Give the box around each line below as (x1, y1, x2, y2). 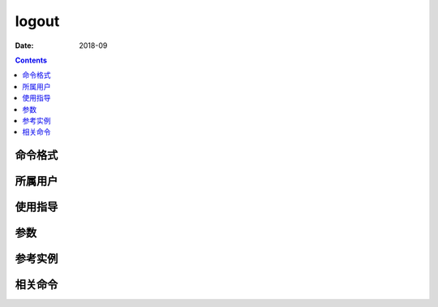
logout (15, 12, 60, 30)
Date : (15, 41, 34, 50)
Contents (15, 55, 48, 65)
